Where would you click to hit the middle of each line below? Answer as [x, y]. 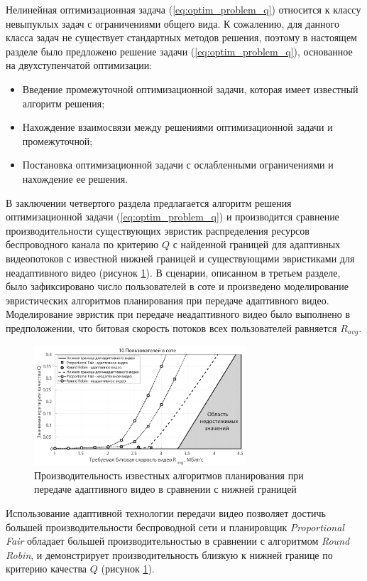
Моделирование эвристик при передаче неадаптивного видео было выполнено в [178, 314]
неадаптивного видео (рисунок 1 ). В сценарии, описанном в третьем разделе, [173, 272]
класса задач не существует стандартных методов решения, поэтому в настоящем [181, 37]
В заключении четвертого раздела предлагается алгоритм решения [149, 202]
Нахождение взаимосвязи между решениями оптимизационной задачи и [177, 127]
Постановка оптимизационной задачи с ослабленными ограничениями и [178, 165]
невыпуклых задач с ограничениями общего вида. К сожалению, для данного [172, 23]
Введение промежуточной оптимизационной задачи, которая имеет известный [190, 89]
